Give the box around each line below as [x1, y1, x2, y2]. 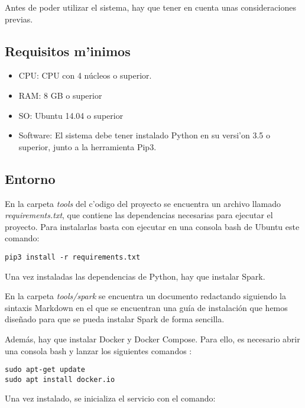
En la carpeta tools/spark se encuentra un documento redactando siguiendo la [5, 290, 286, 302]
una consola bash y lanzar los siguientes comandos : [5, 344, 192, 357]
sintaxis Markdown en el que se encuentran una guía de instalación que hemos [5, 301, 288, 313]
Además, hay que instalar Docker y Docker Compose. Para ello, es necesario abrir [5, 332, 300, 345]
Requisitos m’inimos [5, 41, 131, 60]
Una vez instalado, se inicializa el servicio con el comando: [5, 392, 216, 404]
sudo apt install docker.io [5, 375, 115, 384]
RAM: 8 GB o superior [18, 89, 102, 101]
